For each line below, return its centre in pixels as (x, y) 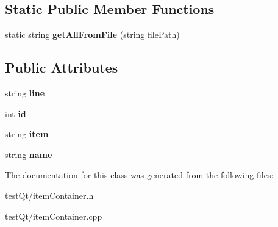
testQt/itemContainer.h (49, 195)
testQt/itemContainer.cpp (54, 216)
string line (25, 93)
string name (29, 154)
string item (27, 134)
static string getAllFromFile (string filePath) (92, 34)
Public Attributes (62, 67)
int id (16, 113)
